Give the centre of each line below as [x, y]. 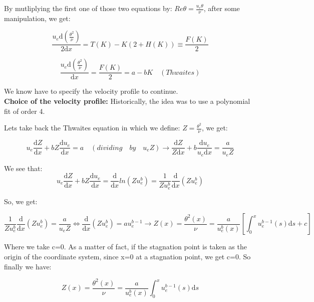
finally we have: [28, 266]
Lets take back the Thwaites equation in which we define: [92, 128]
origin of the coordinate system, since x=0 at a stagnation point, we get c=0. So [127, 256]
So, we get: [21, 201]
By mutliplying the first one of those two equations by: [88, 8]
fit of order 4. [25, 111]
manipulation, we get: [37, 18]
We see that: [23, 168]
